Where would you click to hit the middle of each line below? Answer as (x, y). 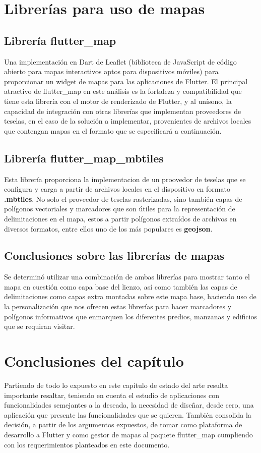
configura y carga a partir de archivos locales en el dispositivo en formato (117, 189)
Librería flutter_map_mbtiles (84, 158)
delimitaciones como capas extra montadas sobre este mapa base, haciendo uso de (130, 296)
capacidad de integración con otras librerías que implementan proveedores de (123, 111)
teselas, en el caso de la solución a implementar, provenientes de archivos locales (128, 121)
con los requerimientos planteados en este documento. (87, 444)
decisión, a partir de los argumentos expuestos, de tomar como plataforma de (123, 424)
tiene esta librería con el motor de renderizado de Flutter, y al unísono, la (118, 101)
